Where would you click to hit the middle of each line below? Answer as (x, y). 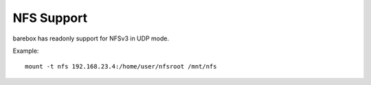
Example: (26, 51)
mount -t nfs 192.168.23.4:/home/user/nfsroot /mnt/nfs (121, 66)
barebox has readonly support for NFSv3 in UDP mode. (91, 38)
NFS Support (50, 18)
